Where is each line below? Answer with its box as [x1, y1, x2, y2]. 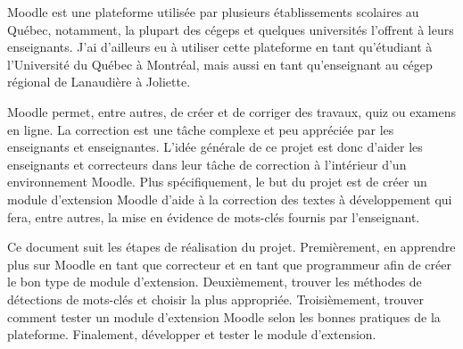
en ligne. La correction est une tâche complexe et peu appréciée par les [7, 120, 394, 138]
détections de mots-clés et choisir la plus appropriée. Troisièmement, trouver [7, 289, 424, 308]
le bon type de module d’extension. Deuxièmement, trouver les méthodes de [7, 272, 422, 291]
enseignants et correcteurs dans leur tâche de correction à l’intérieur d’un [7, 154, 407, 173]
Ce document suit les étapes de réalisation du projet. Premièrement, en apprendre [7, 237, 456, 256]
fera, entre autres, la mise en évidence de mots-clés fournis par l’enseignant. [7, 207, 420, 226]
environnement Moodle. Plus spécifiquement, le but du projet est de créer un [7, 172, 427, 191]
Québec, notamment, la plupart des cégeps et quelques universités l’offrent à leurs [7, 20, 454, 38]
